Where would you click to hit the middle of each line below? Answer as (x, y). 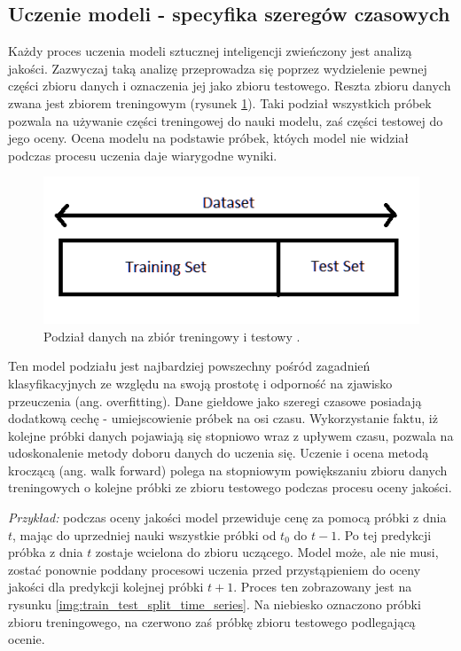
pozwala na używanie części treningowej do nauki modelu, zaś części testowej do (226, 120)
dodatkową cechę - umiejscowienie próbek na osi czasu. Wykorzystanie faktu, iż (223, 418)
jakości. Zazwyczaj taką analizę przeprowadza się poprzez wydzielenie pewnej (218, 68)
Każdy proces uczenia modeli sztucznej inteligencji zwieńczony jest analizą (210, 51)
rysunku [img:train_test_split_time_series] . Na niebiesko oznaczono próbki (215, 604)
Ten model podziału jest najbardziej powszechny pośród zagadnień (189, 366)
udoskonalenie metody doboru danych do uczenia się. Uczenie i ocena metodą (219, 453)
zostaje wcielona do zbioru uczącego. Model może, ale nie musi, (267, 552)
